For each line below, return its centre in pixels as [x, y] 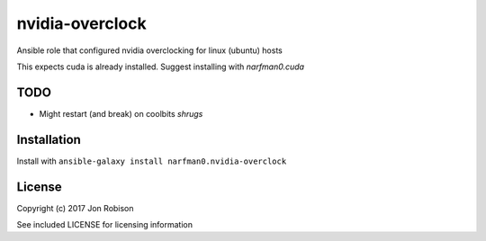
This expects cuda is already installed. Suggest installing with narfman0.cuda [161, 67]
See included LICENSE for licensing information [105, 225]
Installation [49, 139]
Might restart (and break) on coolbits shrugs [121, 113]
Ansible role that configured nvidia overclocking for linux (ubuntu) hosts [149, 50]
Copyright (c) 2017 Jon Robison [75, 208]
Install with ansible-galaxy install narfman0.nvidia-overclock [152, 161]
